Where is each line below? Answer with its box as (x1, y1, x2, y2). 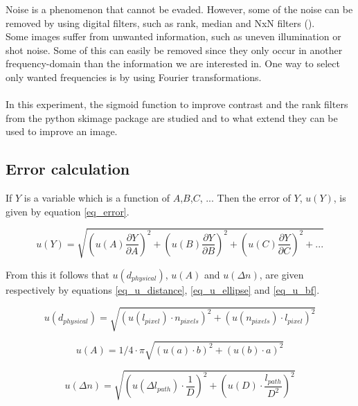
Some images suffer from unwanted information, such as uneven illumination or (6, 29, 341, 44)
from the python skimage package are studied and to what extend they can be (6, 110, 338, 125)
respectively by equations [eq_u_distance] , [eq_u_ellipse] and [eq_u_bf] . (6, 282, 320, 297)
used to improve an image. (6, 124, 118, 139)
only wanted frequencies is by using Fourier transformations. (6, 69, 262, 84)
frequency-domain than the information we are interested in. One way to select (6, 56, 340, 71)
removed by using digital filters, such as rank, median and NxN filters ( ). (6, 15, 315, 30)
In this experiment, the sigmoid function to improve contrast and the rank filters (6, 97, 348, 112)
